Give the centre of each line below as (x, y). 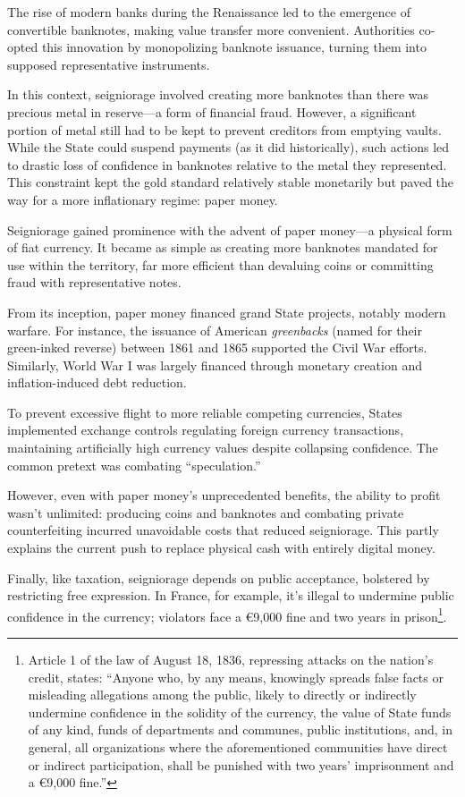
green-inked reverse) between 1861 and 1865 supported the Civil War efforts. (217, 348)
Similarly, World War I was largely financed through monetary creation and (215, 365)
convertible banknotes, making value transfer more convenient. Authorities (211, 29)
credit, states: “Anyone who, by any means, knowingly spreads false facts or (236, 677)
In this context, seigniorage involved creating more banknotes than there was (218, 94)
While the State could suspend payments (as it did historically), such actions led (228, 147)
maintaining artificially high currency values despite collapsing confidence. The (223, 448)
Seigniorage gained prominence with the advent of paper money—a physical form (230, 229)
